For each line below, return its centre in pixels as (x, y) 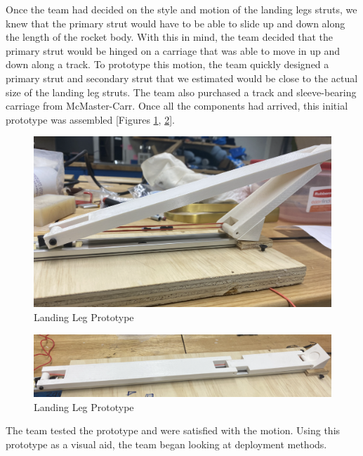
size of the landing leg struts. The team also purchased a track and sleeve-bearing (181, 92)
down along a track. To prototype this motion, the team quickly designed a (167, 64)
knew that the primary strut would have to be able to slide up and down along (176, 23)
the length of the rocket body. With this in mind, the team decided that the (170, 37)
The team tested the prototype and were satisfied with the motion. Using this (173, 430)
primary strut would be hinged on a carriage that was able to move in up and (173, 50)
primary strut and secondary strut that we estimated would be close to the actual (182, 78)
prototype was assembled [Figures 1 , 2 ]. (90, 119)
